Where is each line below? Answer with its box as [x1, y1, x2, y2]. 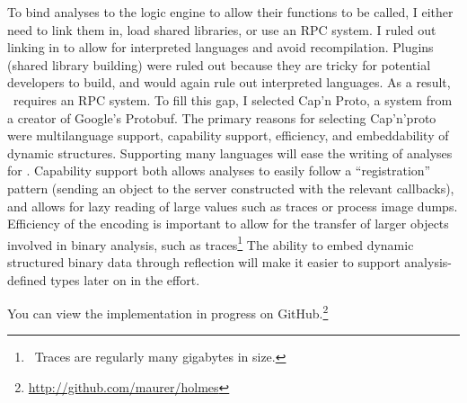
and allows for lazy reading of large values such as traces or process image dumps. [7, 196, 458, 215]
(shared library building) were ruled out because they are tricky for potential [7, 55, 431, 74]
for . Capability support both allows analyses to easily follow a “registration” [7, 161, 431, 180]
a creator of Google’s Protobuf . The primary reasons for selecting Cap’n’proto [7, 108, 436, 127]
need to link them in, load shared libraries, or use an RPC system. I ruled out [7, 20, 436, 39]
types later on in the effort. [50, 270, 200, 289]
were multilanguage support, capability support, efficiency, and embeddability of [7, 126, 449, 145]
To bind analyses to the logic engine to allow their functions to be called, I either [7, 3, 454, 21]
